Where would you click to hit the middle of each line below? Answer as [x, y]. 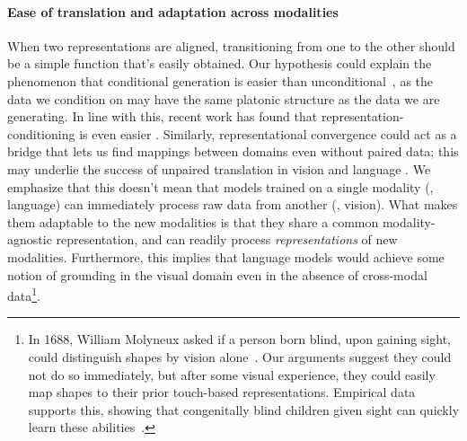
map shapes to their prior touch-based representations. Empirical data [222, 392]
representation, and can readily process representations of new [227, 239]
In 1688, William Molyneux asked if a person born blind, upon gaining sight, [239, 339]
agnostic [30, 239]
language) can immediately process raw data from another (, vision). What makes [233, 204]
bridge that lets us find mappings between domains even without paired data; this [233, 151]
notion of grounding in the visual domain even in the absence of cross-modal [217, 274]
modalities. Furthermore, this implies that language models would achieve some [226, 256]
